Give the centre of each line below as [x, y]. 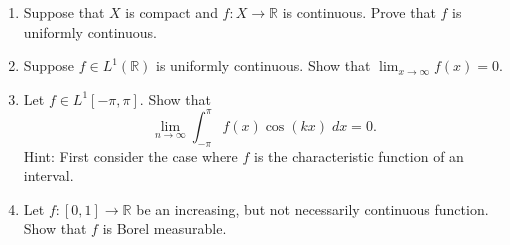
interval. [48, 175]
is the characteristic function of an [359, 155]
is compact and [171, 12]
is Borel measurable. [164, 228]
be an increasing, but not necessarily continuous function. [312, 208]
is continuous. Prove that [359, 12]
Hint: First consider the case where [130, 155]
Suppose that [64, 12]
